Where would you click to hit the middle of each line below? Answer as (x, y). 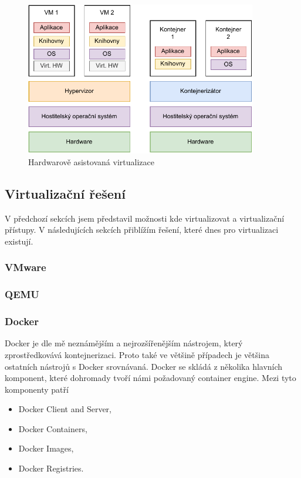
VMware (26, 267)
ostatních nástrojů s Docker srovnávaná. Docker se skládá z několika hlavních (144, 366)
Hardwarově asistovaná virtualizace (91, 161)
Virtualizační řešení (65, 193)
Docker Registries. (51, 468)
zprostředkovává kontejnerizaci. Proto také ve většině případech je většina (137, 354)
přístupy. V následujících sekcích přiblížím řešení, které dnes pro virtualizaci (142, 230)
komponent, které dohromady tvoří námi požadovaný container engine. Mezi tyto (150, 378)
